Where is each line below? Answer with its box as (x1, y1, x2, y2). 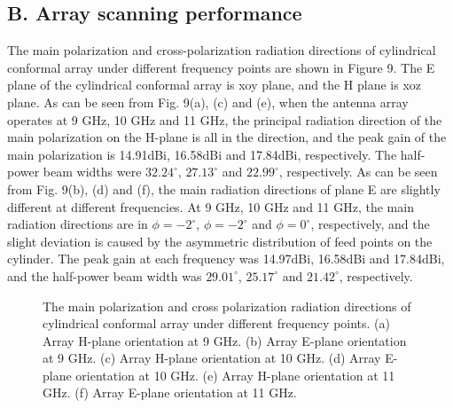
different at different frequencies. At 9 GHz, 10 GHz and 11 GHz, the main (7, 197, 414, 216)
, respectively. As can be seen (278, 162, 438, 181)
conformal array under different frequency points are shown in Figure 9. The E (7, 58, 435, 76)
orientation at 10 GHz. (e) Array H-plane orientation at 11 (75, 365, 395, 384)
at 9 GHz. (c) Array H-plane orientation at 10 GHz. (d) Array (43, 349, 381, 367)
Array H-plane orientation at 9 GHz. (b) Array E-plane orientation (43, 331, 407, 349)
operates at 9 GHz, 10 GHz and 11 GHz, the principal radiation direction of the (7, 110, 442, 129)
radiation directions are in (7, 215, 148, 233)
